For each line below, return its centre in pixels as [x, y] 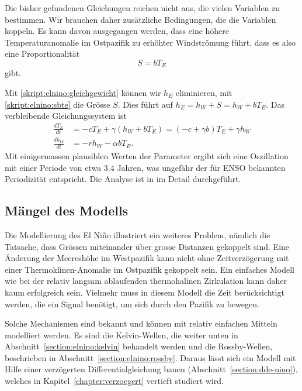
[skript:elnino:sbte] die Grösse [58, 104]
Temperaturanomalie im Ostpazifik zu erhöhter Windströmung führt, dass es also [150, 42]
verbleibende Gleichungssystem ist [66, 116]
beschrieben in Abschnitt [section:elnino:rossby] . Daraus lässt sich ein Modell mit [150, 357]
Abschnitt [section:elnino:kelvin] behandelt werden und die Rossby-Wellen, [139, 346]
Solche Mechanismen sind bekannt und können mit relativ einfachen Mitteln [141, 323]
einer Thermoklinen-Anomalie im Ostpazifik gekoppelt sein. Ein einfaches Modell [150, 269]
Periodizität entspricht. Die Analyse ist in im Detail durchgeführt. [123, 179]
